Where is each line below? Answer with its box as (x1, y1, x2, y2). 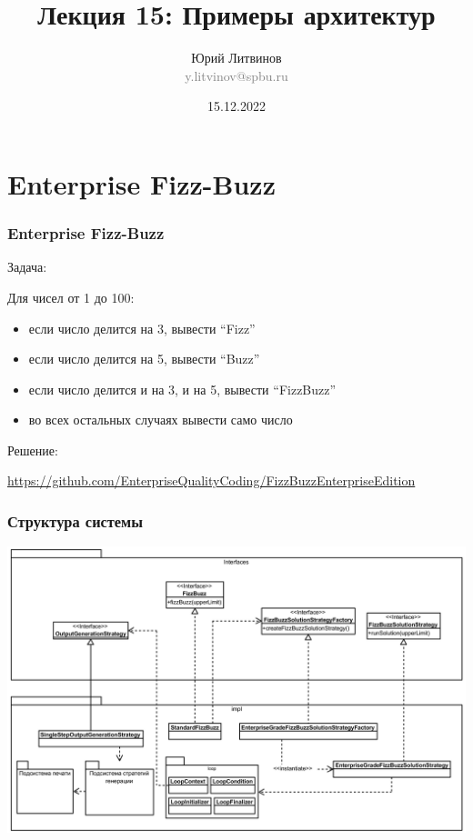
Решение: (7, 440, 58, 459)
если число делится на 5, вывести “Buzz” (28, 349, 260, 368)
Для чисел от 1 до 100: (7, 287, 135, 306)
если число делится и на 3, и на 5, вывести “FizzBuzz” (28, 379, 337, 398)
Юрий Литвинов (191, 48, 282, 67)
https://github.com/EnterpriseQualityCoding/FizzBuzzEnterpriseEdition (7, 471, 416, 490)
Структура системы (7, 509, 144, 532)
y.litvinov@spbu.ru (185, 65, 288, 85)
